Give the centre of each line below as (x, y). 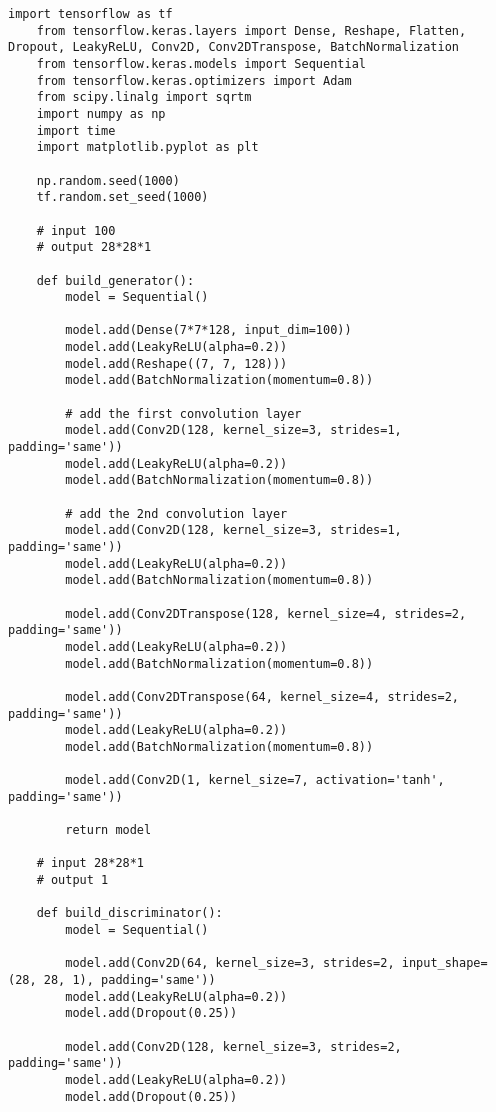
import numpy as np (101, 113)
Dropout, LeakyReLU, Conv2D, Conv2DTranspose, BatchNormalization (234, 47)
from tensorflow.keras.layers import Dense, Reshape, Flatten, (251, 30)
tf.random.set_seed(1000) (122, 197)
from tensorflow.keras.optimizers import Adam (194, 80)
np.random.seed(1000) (108, 180)
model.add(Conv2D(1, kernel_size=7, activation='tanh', (255, 780)
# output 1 (72, 880)
